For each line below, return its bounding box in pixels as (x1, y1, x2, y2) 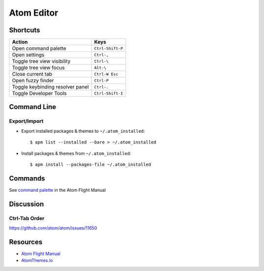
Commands (9, 174, 45, 182)
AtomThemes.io (21, 257, 53, 264)
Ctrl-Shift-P (94, 45, 123, 51)
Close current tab (12, 71, 52, 78)
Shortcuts (9, 26, 40, 34)
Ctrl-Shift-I (94, 90, 123, 96)
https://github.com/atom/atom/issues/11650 (9, 225, 97, 231)
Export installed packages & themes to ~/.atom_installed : (21, 128, 145, 134)
